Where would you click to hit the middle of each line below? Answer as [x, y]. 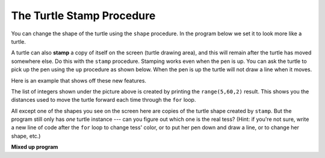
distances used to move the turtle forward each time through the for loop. [104, 100]
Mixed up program [35, 147]
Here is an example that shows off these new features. [79, 80]
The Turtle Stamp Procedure [83, 16]
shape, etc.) [26, 136]
